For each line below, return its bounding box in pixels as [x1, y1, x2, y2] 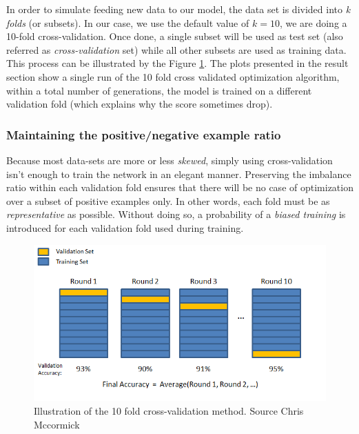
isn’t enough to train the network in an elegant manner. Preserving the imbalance [6, 166, 351, 181]
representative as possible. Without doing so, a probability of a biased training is [6, 207, 346, 221]
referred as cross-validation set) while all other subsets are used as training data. [6, 42, 347, 57]
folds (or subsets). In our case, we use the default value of [6, 15, 249, 30]
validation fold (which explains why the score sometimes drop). [6, 97, 273, 111]
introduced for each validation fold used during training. [6, 220, 244, 235]
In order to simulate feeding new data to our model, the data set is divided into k [6, 2, 351, 16]
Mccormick [34, 417, 80, 431]
